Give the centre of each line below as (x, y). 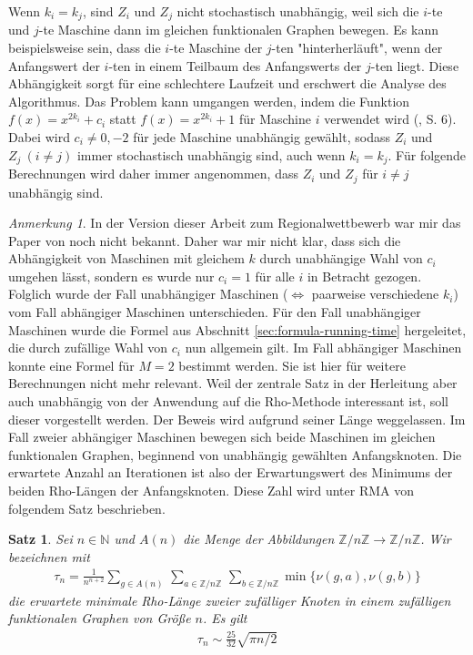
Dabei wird (39, 137)
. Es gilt (225, 618)
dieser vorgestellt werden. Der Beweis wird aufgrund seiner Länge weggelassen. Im (237, 419)
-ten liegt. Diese (415, 65)
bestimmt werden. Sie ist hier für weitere (292, 365)
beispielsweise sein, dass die (85, 48)
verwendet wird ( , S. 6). (390, 119)
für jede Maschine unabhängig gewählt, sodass (262, 137)
